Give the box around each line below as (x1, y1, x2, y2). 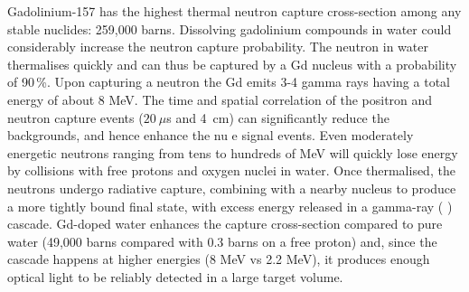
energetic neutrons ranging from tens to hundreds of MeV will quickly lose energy (7, 143, 458, 162)
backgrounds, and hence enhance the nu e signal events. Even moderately (7, 126, 414, 145)
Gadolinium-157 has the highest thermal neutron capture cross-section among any (7, 2, 462, 20)
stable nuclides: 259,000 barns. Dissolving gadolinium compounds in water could (7, 19, 452, 38)
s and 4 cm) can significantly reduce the (166, 108, 389, 127)
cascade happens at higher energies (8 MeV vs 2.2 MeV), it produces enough (7, 250, 430, 268)
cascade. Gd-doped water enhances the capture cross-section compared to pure (7, 214, 443, 233)
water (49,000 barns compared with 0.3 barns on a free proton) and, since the (7, 231, 437, 250)
